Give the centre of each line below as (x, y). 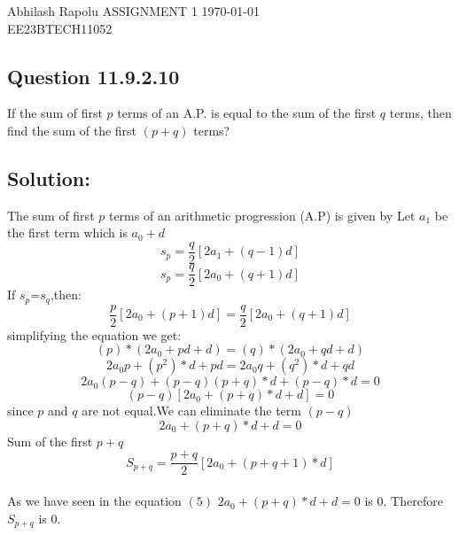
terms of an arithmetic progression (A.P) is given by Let (262, 215)
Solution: (49, 178)
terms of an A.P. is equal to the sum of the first (247, 113)
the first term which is (67, 233)
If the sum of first (55, 113)
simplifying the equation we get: (94, 334)
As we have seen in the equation (94, 501)
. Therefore (413, 501)
